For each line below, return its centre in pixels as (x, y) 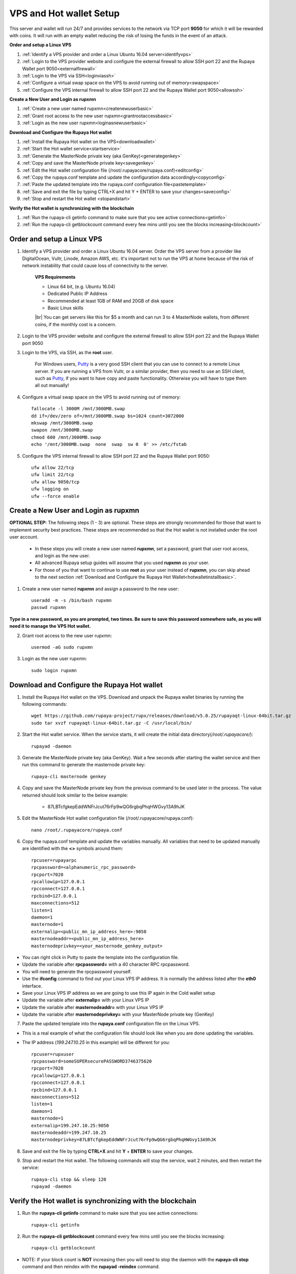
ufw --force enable (55, 496)
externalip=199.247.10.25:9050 (70, 1125)
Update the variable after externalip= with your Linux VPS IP (86, 1000)
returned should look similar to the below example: (75, 795)
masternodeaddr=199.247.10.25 (69, 1132)
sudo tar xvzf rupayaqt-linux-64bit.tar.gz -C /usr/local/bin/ (112, 723)
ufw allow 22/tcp (53, 467)
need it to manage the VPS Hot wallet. (50, 626)
